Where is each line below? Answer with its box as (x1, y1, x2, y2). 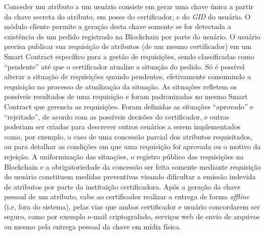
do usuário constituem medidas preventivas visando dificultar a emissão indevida (4, 171, 256, 182)
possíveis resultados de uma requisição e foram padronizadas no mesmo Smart (4, 91, 248, 102)
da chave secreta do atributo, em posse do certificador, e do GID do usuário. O (4, 11, 251, 21)
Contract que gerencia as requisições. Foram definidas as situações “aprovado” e (4, 101, 253, 111)
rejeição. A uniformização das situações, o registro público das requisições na (4, 151, 244, 161)
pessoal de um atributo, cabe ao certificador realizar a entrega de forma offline (4, 191, 250, 202)
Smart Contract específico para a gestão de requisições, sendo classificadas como (4, 51, 254, 61)
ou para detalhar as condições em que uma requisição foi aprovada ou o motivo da (4, 141, 261, 152)
